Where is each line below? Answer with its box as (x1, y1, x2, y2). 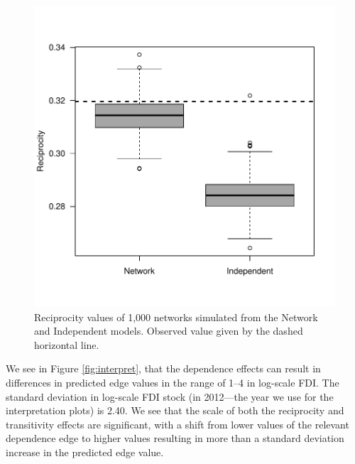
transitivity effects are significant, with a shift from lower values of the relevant (6, 416, 349, 431)
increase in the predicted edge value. (6, 444, 164, 459)
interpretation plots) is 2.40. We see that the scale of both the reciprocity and (6, 403, 344, 418)
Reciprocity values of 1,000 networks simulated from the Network (34, 309, 318, 324)
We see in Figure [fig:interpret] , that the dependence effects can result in (6, 361, 321, 376)
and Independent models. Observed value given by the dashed (34, 323, 303, 338)
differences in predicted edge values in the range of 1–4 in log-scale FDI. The (6, 374, 339, 389)
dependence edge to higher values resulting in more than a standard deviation (6, 431, 344, 446)
